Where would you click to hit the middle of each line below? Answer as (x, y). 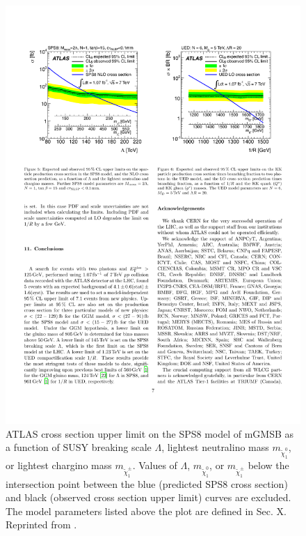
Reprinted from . (41, 524)
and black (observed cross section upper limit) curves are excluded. (148, 497)
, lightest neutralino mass (215, 447)
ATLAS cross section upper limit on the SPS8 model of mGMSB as (150, 433)
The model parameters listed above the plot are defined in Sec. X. (146, 511)
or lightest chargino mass (59, 465)
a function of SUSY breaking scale (79, 447)
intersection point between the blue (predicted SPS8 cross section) (147, 483)
